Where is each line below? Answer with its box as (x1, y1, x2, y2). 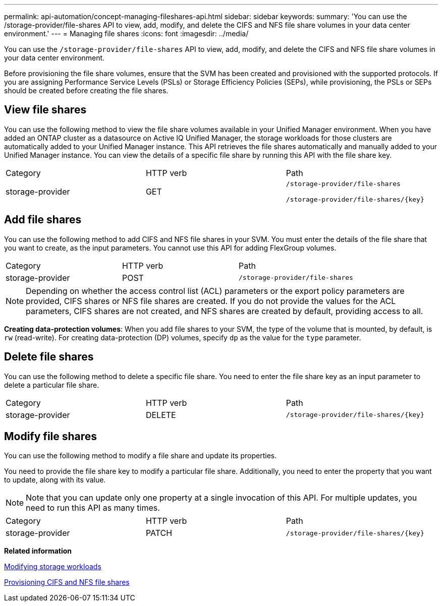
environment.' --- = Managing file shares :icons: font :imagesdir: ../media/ (4, 29, 249, 38)
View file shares (4, 103, 87, 116)
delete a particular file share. (4, 380, 99, 389)
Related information (4, 547, 72, 556)
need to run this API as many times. (26, 503, 160, 513)
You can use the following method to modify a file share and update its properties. (4, 451, 277, 460)
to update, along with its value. (4, 475, 106, 484)
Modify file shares (4, 430, 97, 443)
